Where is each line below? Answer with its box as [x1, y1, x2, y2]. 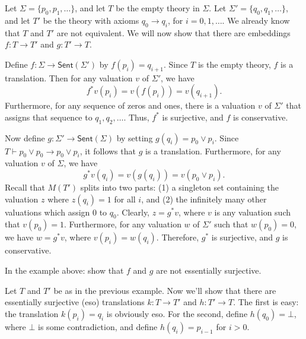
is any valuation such [214, 205, 291, 218]
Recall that [5, 180, 45, 193]
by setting [116, 131, 153, 144]
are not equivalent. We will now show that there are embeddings [56, 26, 291, 39]
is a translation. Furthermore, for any [145, 144, 281, 157]
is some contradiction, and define [38, 320, 158, 332]
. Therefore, [156, 231, 199, 243]
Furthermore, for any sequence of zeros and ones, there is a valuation [5, 99, 256, 112]
